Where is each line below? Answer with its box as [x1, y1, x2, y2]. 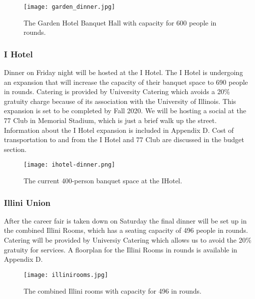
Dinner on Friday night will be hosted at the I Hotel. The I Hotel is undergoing [4, 67, 243, 77]
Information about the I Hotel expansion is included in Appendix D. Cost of [4, 125, 234, 135]
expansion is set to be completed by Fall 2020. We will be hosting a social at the [4, 105, 246, 116]
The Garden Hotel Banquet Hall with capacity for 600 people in [24, 17, 217, 27]
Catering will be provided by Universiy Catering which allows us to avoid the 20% [4, 235, 252, 245]
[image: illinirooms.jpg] [24, 271, 108, 278]
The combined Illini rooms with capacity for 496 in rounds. [24, 285, 201, 296]
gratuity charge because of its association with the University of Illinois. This [4, 96, 236, 106]
